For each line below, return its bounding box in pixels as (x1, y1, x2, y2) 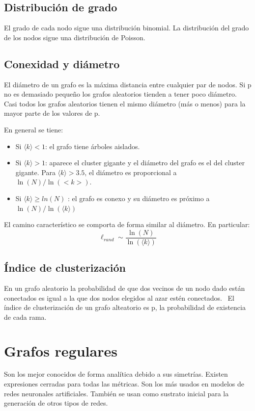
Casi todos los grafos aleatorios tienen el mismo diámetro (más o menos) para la (4, 98, 246, 108)
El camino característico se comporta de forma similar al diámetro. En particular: (4, 219, 250, 230)
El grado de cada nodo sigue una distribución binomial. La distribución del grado (4, 23, 249, 33)
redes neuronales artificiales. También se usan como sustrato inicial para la (4, 388, 229, 398)
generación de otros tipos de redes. (4, 398, 108, 408)
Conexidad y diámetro (4, 56, 120, 71)
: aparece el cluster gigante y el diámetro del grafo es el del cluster (45, 157, 245, 168)
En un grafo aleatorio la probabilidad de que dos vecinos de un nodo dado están (4, 283, 245, 293)
